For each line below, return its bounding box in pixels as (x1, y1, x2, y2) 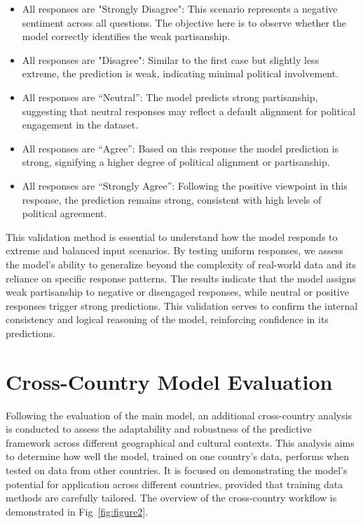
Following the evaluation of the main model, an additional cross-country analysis (6, 407, 352, 422)
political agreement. (22, 206, 107, 221)
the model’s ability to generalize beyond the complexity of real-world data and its (6, 256, 356, 271)
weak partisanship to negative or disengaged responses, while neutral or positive (6, 284, 349, 299)
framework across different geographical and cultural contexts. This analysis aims (6, 435, 355, 450)
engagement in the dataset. (22, 117, 139, 132)
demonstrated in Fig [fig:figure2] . (6, 504, 149, 518)
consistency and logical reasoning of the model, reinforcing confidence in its (6, 312, 329, 327)
